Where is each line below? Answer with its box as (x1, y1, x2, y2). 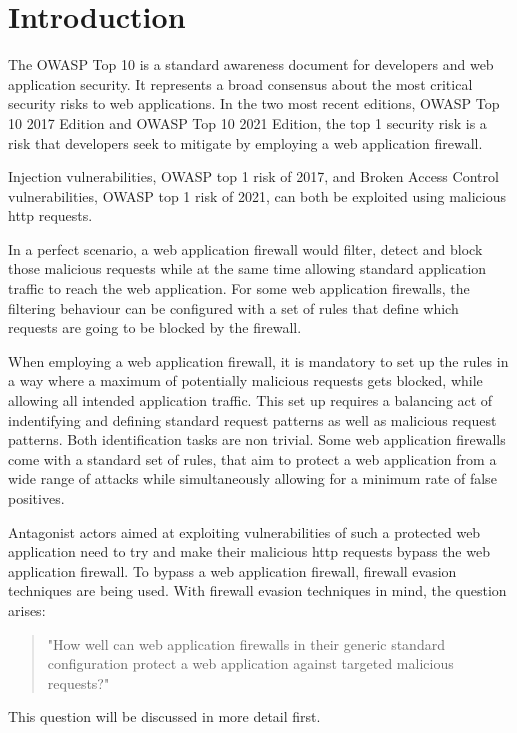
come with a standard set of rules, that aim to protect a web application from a (8, 448, 497, 469)
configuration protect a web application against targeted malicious (47, 653, 454, 674)
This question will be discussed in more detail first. (8, 706, 321, 727)
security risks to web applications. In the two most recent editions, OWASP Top (8, 93, 500, 114)
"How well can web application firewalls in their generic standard (47, 633, 445, 654)
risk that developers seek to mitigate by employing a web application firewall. (8, 132, 483, 153)
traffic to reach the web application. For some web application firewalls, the (8, 278, 470, 299)
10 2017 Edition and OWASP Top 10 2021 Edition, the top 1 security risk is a (8, 112, 487, 133)
